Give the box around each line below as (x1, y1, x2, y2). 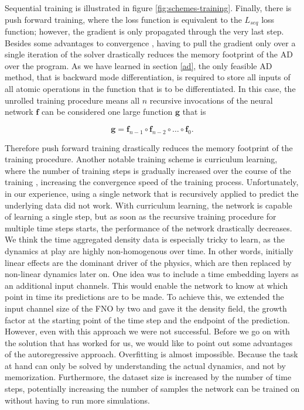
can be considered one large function (41, 105, 173, 118)
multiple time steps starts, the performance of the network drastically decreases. (5, 221, 292, 234)
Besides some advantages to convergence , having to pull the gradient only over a (5, 36, 296, 49)
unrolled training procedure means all (5, 94, 140, 106)
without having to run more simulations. (5, 394, 150, 406)
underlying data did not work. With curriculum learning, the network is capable (5, 199, 292, 211)
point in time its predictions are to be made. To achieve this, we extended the (5, 291, 284, 303)
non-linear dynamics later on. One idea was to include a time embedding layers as (5, 268, 299, 280)
